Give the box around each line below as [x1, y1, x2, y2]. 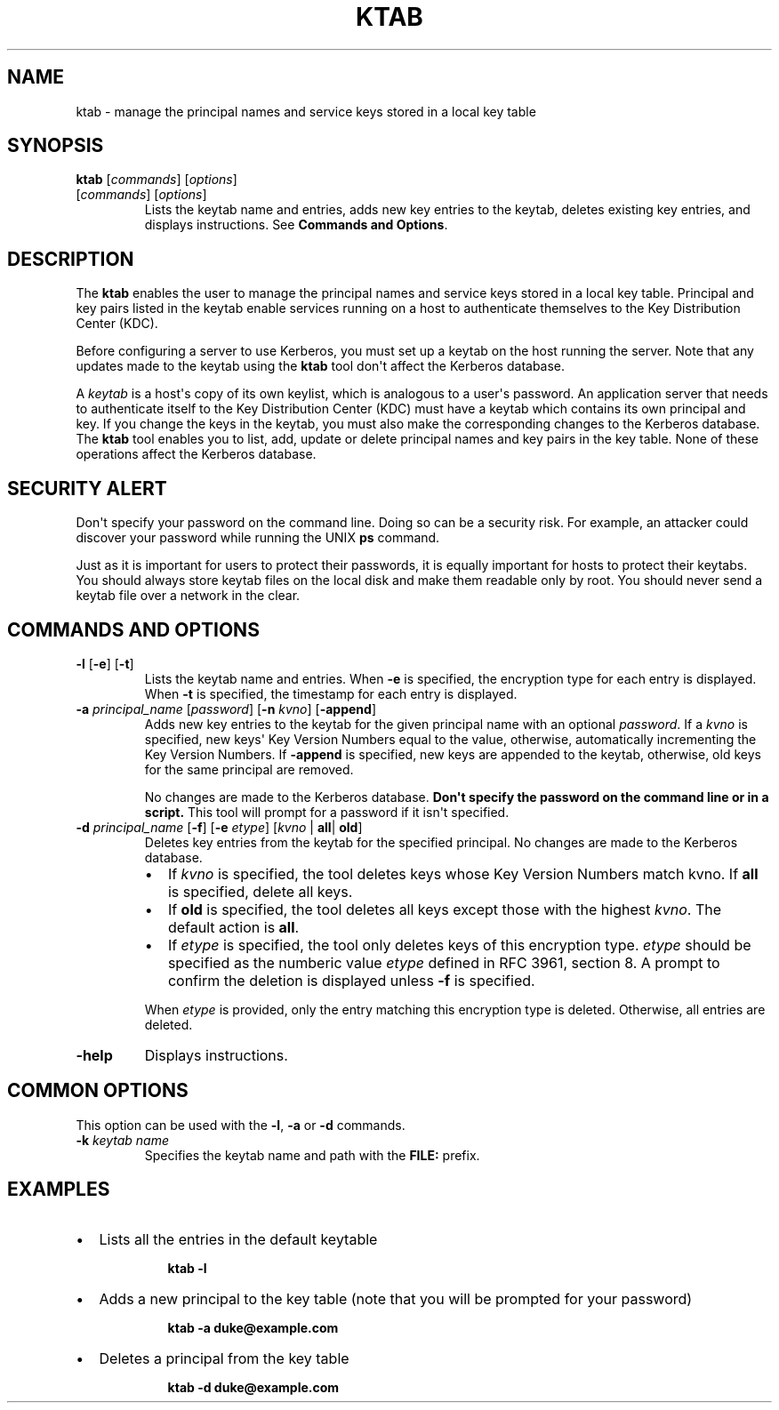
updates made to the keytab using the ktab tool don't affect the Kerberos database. [76, 358, 566, 374]
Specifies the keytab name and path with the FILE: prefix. [144, 1147, 480, 1163]
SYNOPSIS [7, 134, 104, 157]
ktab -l [167, 1260, 207, 1276]
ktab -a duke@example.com [167, 1319, 339, 1335]
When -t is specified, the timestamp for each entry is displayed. [144, 685, 518, 701]
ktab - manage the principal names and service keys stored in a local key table [76, 103, 536, 119]
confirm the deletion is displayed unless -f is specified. [167, 971, 535, 989]
